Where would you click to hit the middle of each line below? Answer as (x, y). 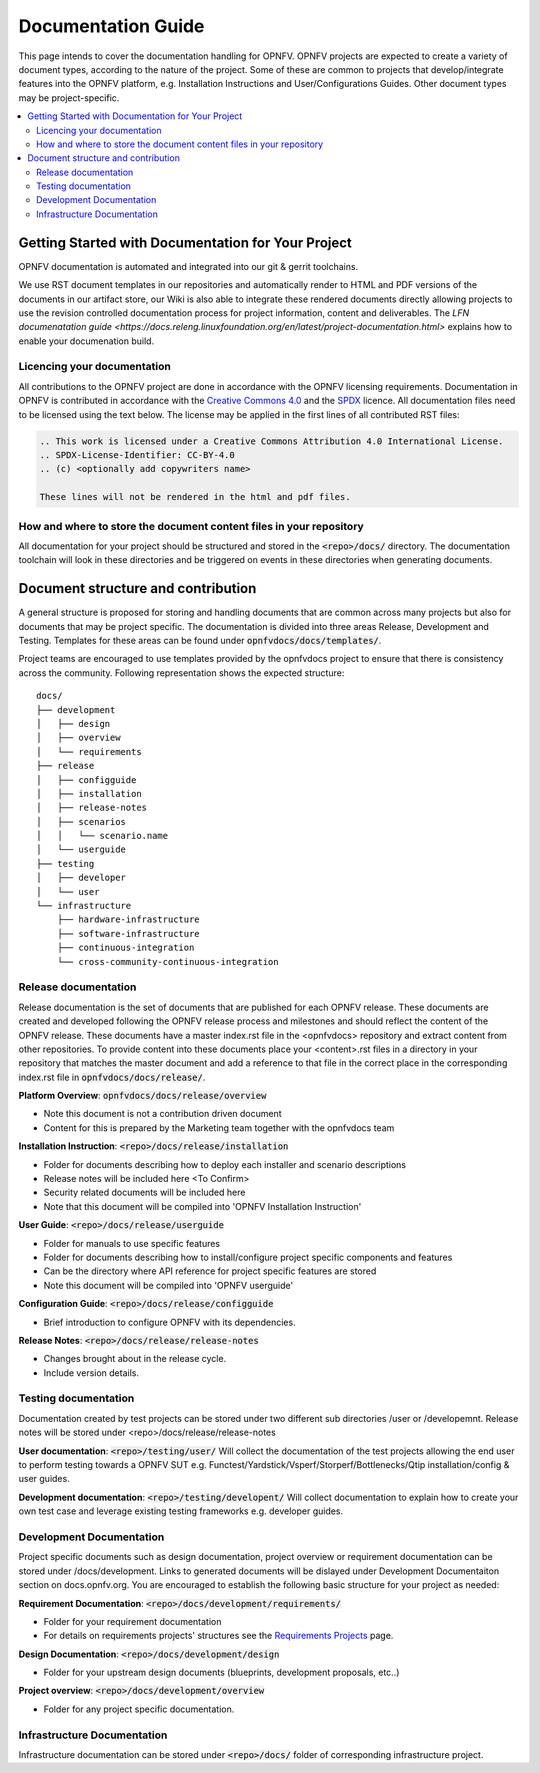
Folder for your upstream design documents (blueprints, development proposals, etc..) (221, 1672)
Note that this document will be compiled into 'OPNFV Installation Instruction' (202, 1206)
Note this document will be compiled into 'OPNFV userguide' (168, 1285)
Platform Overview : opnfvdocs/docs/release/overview (142, 1096)
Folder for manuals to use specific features (132, 1243)
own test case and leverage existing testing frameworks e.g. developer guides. (181, 1511)
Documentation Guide (111, 26)
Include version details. (91, 1372)
